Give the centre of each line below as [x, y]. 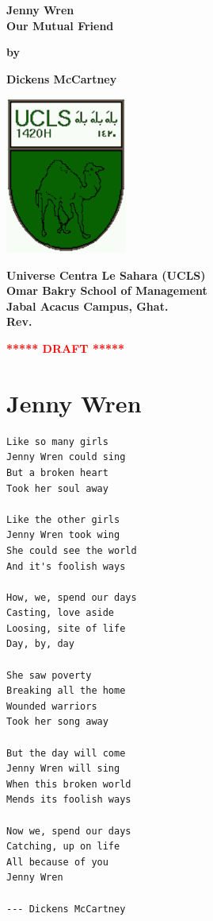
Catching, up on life [63, 847]
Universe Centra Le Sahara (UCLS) [106, 275]
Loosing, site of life [66, 628]
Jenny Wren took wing [63, 535]
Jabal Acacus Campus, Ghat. [87, 306]
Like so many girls [57, 441]
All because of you [57, 862]
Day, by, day [40, 644]
